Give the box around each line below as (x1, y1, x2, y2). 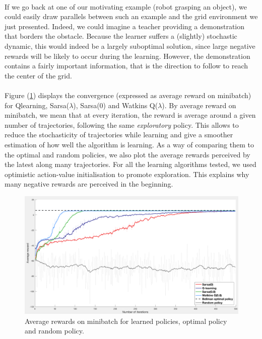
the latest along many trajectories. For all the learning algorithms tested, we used (5, 159, 256, 169)
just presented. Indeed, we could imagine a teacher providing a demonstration (5, 21, 244, 31)
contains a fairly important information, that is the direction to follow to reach (5, 60, 248, 71)
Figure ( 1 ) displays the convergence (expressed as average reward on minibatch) (5, 90, 251, 100)
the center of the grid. (5, 70, 72, 80)
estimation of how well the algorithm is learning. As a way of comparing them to (5, 139, 254, 149)
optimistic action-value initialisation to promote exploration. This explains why (5, 168, 249, 179)
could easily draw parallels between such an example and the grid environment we (5, 11, 258, 22)
